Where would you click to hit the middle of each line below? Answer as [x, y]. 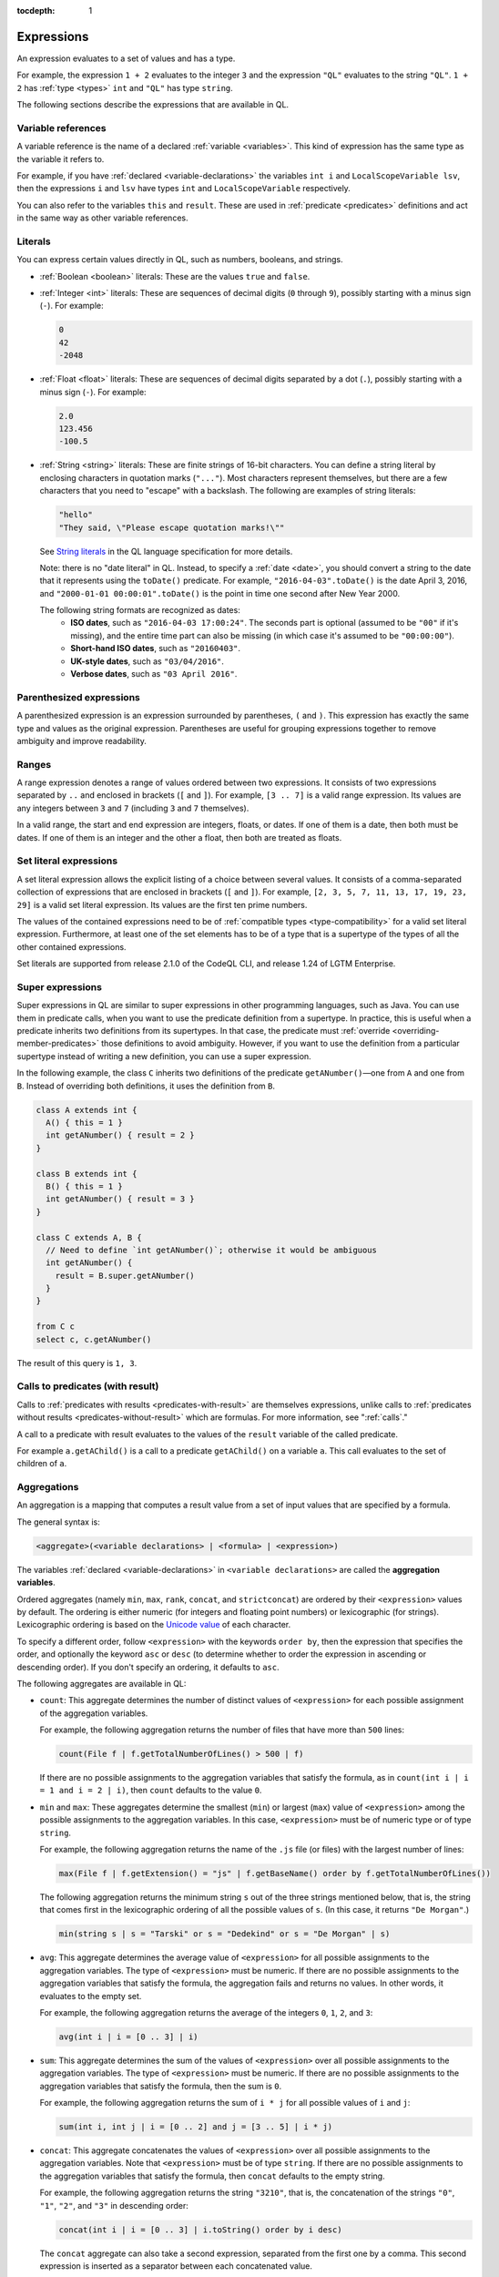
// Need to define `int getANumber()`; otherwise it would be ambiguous [212, 1250]
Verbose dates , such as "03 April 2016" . [154, 674]
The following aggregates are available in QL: [102, 1683]
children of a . [42, 1464]
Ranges [34, 764]
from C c [56, 1327]
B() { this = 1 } [84, 1186]
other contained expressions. [71, 946]
